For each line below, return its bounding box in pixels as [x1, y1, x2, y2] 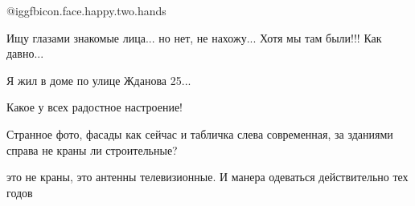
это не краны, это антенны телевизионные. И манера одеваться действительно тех [6, 168, 409, 185]
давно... [6, 45, 44, 62]
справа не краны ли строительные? [6, 141, 178, 158]
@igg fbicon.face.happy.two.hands [6, 2, 166, 18]
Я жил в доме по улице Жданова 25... [6, 71, 191, 88]
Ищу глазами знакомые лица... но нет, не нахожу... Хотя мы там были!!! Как [6, 29, 382, 46]
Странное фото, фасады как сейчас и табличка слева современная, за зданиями [6, 125, 393, 142]
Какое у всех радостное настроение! [6, 99, 183, 115]
